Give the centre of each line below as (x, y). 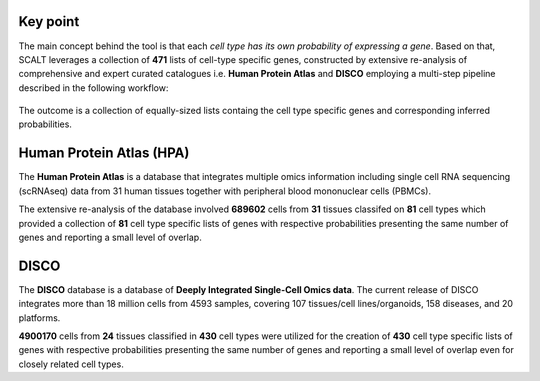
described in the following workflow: (93, 87)
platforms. (39, 317)
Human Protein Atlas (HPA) (104, 153)
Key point (49, 21)
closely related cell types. (71, 364)
